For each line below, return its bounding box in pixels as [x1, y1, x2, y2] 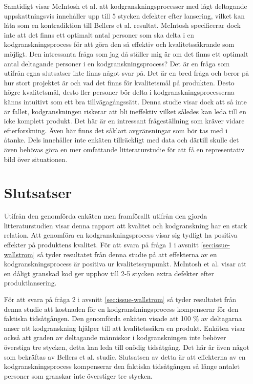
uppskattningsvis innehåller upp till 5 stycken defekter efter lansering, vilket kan [4, 10, 245, 20]
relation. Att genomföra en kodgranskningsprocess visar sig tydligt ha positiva [4, 230, 237, 240]
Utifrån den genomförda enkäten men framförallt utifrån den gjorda [4, 211, 208, 221]
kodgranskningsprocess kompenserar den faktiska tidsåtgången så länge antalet [4, 361, 240, 371]
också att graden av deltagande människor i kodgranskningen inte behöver [4, 332, 226, 343]
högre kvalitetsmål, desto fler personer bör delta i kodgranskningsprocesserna [4, 87, 234, 97]
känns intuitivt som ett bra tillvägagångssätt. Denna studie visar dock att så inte [4, 96, 247, 106]
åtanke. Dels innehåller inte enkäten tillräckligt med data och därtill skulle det [4, 135, 239, 145]
